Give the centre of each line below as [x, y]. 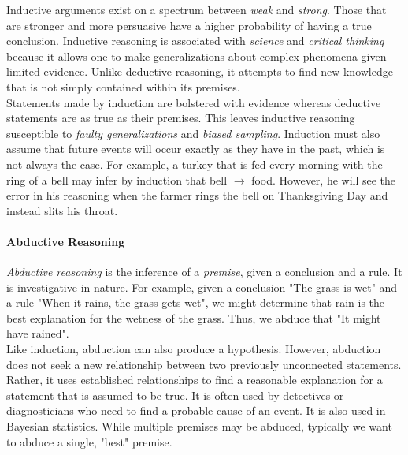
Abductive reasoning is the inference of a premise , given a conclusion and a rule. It [204, 272]
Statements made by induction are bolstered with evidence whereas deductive [194, 102]
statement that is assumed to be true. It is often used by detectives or [175, 395]
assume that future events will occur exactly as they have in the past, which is [196, 149]
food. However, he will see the [324, 179]
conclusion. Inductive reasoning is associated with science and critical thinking [195, 41]
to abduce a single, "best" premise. [89, 441]
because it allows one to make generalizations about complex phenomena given [197, 56]
